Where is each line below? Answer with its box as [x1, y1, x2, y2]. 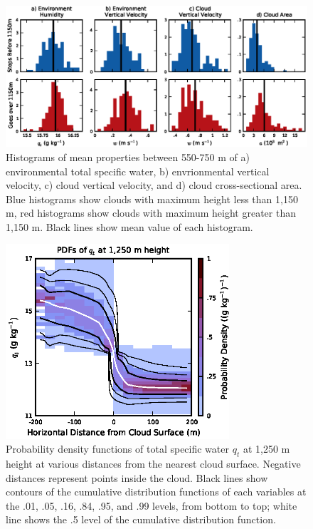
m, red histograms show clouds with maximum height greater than [6, 205, 297, 220]
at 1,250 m [243, 441, 290, 456]
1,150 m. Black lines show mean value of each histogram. [6, 219, 253, 234]
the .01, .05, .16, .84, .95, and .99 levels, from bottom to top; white [6, 498, 297, 513]
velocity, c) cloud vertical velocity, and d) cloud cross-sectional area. [6, 178, 302, 192]
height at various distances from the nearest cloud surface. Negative [6, 456, 301, 471]
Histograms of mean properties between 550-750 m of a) [6, 149, 250, 164]
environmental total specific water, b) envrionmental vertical [6, 163, 270, 178]
